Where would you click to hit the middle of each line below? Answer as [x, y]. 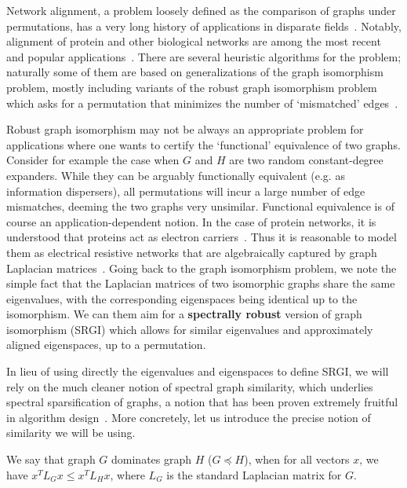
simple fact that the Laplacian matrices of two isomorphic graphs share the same [201, 283]
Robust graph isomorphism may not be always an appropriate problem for [185, 129]
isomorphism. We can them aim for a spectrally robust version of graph [184, 314]
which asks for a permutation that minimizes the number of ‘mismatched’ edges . [202, 103]
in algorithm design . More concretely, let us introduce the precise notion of [189, 417]
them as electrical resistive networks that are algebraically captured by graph [192, 252]
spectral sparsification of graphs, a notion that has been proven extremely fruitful [202, 402]
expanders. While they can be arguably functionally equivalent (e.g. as [176, 175]
